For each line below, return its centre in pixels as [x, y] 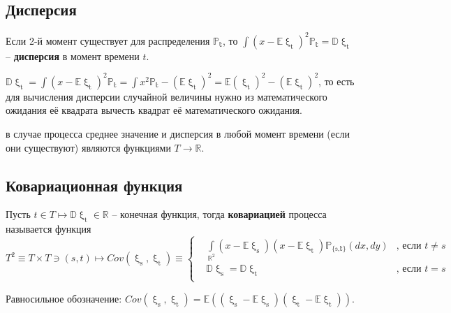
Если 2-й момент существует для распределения [108, 40]
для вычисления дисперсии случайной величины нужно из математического [167, 96]
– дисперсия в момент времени [73, 56]
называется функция [49, 229]
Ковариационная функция [94, 185]
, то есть [337, 81]
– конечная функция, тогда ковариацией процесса [219, 214]
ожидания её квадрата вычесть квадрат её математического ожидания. [154, 110]
